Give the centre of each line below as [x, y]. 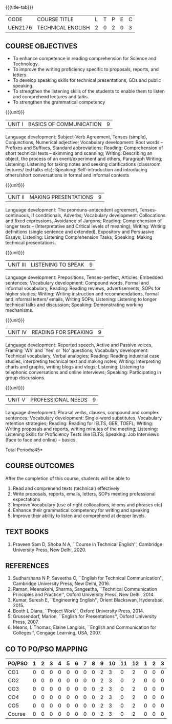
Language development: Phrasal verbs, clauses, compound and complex [82, 412]
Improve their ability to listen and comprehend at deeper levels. [79, 516]
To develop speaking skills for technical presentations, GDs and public [87, 80]
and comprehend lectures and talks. [51, 96]
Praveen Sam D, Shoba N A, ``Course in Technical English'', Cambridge [88, 544]
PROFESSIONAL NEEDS [59, 400]
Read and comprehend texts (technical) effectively [66, 488]
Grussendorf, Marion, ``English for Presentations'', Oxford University [85, 616]
